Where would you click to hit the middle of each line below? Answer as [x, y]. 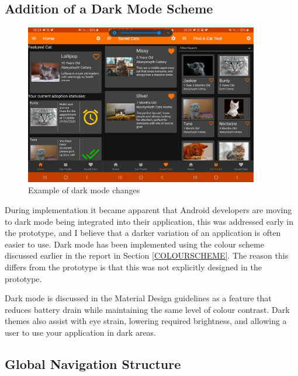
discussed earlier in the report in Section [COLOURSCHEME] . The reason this [147, 255]
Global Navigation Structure [93, 363]
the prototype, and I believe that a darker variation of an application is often [143, 233]
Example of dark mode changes [84, 190]
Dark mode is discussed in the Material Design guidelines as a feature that [138, 298]
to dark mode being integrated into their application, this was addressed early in [149, 221]
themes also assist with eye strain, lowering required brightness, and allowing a [146, 321]
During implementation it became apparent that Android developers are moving [148, 209]
